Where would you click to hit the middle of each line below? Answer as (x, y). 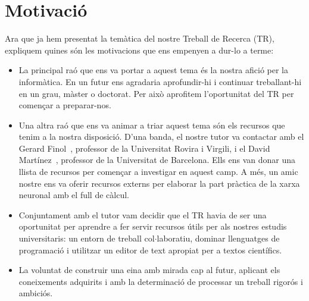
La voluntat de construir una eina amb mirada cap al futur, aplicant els (149, 270)
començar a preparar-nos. (65, 105)
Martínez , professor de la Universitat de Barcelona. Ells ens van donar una (157, 160)
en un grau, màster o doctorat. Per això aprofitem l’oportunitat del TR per (156, 93)
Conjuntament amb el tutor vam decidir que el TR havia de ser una (143, 214)
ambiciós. (36, 293)
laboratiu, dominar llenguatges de (218, 238)
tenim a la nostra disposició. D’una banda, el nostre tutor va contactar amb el (161, 137)
